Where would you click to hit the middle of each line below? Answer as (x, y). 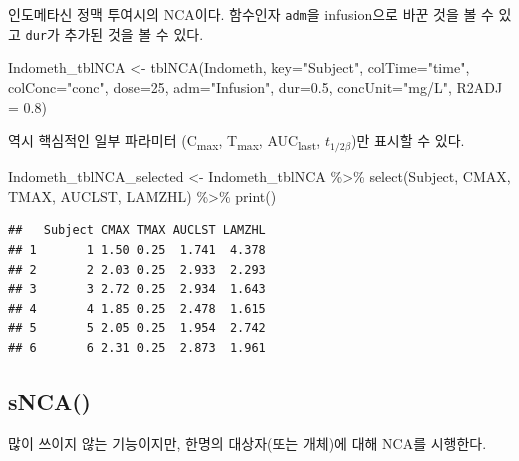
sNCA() (49, 400)
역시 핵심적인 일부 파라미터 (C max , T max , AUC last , (164, 141)
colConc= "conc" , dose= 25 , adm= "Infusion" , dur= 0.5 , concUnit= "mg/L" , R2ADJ (255, 86)
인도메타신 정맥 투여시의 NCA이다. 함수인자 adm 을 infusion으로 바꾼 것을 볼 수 (251, 14)
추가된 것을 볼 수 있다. (134, 33)
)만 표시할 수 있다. (408, 140)
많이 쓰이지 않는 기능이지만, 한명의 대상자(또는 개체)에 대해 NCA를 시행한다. (247, 442)
